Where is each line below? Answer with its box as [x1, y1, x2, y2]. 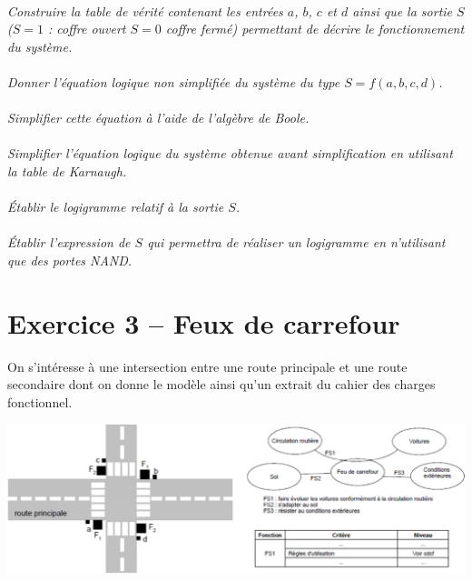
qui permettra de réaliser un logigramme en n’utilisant [147, 233, 446, 252]
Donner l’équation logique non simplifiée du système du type [7, 72, 340, 91]
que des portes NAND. [7, 250, 133, 269]
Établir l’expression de [7, 233, 131, 252]
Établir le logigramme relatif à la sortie [7, 197, 224, 216]
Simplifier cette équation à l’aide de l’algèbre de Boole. [7, 108, 310, 127]
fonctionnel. [7, 392, 73, 411]
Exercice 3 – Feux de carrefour [7, 304, 400, 341]
